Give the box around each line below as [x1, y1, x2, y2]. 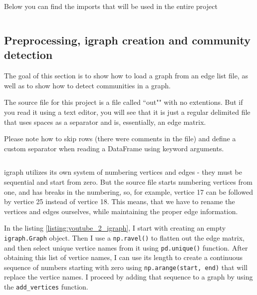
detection [4, 47, 53, 62]
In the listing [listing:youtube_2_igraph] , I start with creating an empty [4, 223, 226, 233]
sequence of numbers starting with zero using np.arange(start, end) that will [4, 262, 248, 272]
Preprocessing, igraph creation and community [4, 32, 251, 47]
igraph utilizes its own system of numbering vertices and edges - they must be [4, 167, 242, 177]
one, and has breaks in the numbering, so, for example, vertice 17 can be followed [4, 186, 253, 197]
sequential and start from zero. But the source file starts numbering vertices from [4, 176, 253, 187]
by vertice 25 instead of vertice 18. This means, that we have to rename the [4, 196, 235, 207]
